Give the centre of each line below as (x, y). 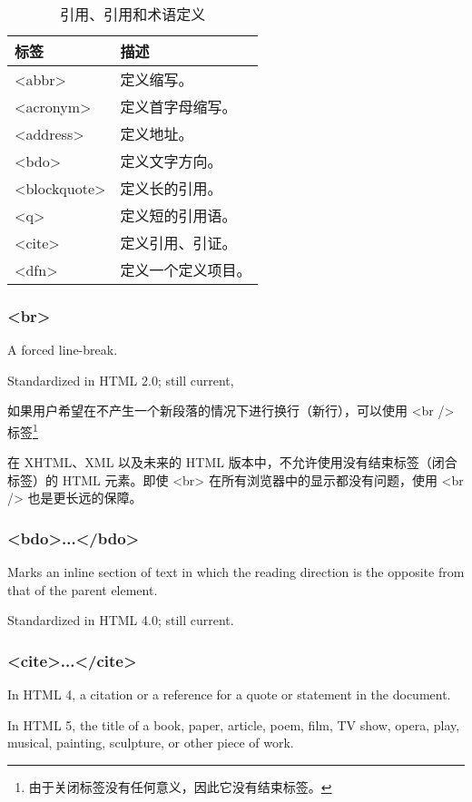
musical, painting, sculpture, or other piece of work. (151, 743)
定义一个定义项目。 (186, 270)
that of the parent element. (83, 589)
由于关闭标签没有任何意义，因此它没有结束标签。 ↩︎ (180, 787)
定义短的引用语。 (178, 215)
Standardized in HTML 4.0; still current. (121, 620)
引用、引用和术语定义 (133, 14)
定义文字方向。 (171, 161)
